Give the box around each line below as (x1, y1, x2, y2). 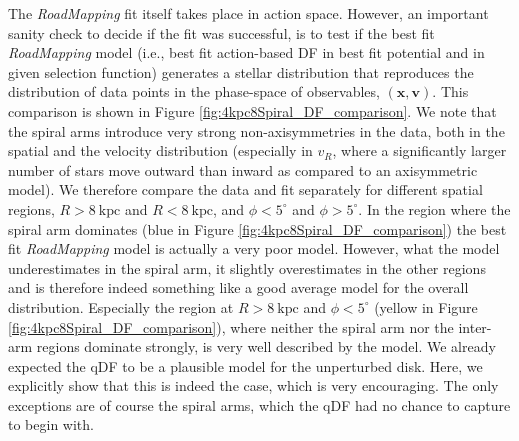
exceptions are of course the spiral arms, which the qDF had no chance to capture (8, 394, 511, 415)
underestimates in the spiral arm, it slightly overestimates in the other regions (8, 257, 486, 278)
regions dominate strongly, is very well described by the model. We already (36, 336, 496, 357)
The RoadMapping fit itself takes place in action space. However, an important (8, 3, 489, 23)
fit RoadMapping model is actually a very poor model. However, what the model (8, 238, 500, 259)
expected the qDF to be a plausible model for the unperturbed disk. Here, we (8, 355, 483, 376)
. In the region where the (358, 198, 511, 219)
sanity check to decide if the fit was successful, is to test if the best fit (8, 22, 435, 43)
